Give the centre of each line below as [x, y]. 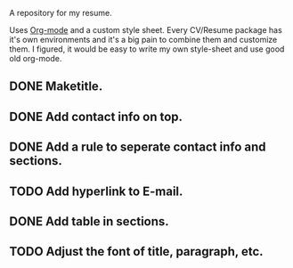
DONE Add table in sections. [89, 221]
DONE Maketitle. [56, 87]
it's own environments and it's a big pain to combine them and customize [143, 40]
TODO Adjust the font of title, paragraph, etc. [137, 252]
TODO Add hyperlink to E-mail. [96, 191]
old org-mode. [36, 58]
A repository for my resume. [61, 13]
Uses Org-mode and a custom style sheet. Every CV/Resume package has [146, 30]
